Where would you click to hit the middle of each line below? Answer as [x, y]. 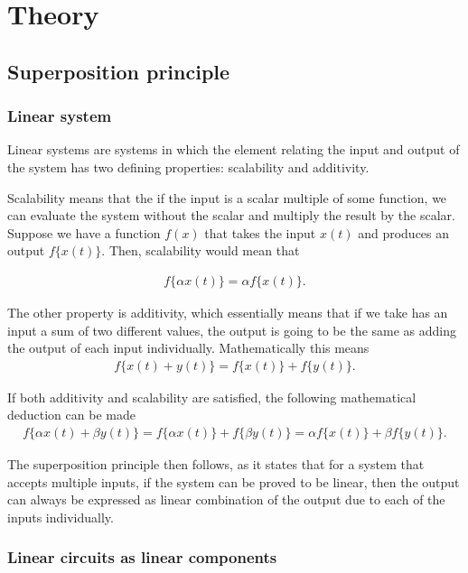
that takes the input [260, 232]
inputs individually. [61, 517]
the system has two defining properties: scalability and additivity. [188, 166]
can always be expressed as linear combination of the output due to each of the [226, 499]
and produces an [404, 232]
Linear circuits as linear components [142, 557]
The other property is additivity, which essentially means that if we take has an [228, 312]
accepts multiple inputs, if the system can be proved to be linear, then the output [234, 481]
